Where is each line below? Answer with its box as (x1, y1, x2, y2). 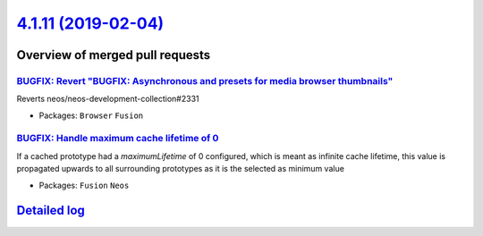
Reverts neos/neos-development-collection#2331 (16, 94, 200, 105)
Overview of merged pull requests (16, 47, 211, 63)
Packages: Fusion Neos (38, 180, 130, 190)
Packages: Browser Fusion (38, 110, 143, 121)
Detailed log (16, 203, 85, 218)
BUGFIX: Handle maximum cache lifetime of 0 (16, 132, 219, 145)
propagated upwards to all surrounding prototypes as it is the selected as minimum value (16, 164, 344, 174)
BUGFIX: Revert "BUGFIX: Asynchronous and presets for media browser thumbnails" (16, 74, 394, 87)
